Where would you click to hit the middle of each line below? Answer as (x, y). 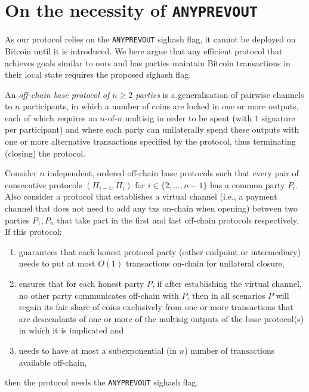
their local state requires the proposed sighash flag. (98, 74)
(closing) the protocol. (45, 153)
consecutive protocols (44, 184)
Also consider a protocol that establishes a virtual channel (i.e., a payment (141, 196)
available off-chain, (53, 362)
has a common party (248, 184)
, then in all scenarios (226, 295)
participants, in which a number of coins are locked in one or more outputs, (161, 106)
